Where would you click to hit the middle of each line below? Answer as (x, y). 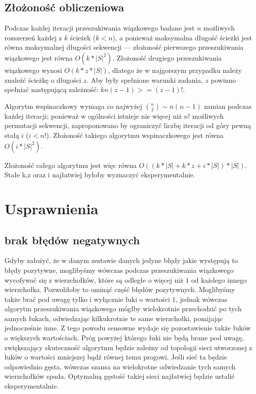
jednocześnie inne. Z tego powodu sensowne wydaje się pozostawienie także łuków (128, 328)
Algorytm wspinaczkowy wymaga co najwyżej (73, 106)
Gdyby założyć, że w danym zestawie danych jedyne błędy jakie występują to (121, 260)
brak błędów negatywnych (72, 240)
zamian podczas (228, 106)
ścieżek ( (83, 37)
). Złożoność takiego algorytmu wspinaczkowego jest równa (135, 135)
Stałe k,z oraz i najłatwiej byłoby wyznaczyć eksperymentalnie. (100, 175)
